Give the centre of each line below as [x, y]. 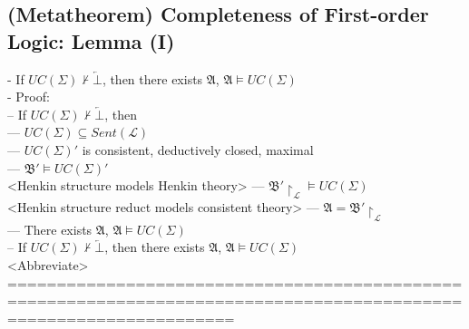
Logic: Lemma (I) [91, 40]
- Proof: [29, 97]
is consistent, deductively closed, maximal [198, 149]
